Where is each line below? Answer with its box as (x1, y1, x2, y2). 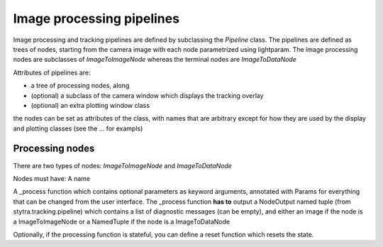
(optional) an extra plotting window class (30, 101, 150, 109)
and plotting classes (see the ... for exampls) (13, 124, 143, 133)
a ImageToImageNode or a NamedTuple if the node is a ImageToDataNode (13, 217, 231, 226)
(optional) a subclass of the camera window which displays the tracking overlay (30, 91, 264, 99)
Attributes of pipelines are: (13, 68, 91, 77)
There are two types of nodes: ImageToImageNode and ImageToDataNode (13, 161, 232, 170)
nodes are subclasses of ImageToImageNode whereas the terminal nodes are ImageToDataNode (13, 55, 297, 64)
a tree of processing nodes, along (30, 82, 130, 90)
